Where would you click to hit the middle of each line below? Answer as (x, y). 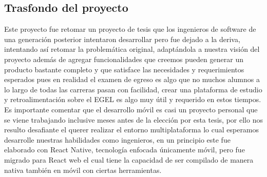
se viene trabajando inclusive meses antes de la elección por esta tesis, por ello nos (133, 119)
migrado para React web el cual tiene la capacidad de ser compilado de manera (129, 159)
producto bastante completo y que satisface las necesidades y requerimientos (124, 69)
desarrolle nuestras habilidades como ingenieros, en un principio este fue (117, 139)
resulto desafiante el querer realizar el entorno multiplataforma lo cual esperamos (132, 130)
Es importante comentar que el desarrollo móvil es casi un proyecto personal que (131, 109)
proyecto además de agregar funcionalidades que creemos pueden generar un (124, 59)
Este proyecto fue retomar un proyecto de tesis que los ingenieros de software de (130, 29)
